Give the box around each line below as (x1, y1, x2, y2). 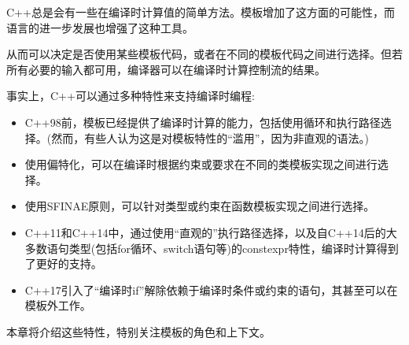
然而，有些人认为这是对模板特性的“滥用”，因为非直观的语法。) (51, 129, 369, 146)
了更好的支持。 (24, 255, 102, 272)
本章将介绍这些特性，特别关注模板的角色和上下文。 (6, 323, 271, 339)
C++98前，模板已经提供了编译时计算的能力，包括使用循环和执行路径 (24, 113, 381, 130)
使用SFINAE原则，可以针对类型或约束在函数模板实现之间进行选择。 (24, 198, 375, 214)
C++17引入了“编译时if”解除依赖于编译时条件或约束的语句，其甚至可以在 (24, 281, 398, 298)
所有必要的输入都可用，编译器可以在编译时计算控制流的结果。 (6, 61, 326, 77)
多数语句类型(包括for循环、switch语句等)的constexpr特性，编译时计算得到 (24, 239, 399, 256)
